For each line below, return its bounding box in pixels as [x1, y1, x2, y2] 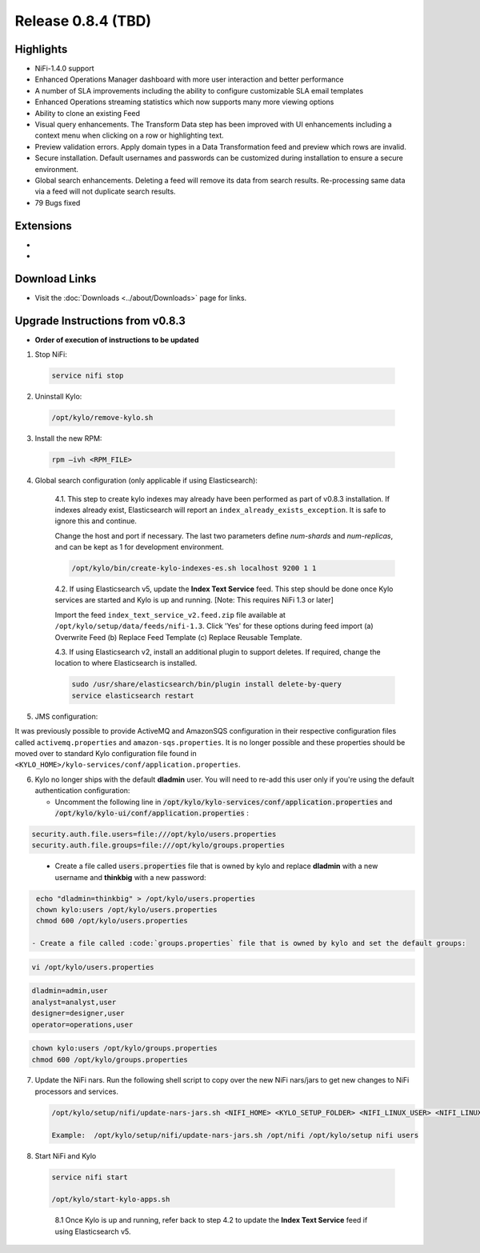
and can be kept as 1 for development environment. [54, 542, 224, 552]
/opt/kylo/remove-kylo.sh [51, 413, 154, 422]
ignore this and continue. [54, 516, 138, 526]
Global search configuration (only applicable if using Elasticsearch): [34, 476, 258, 486]
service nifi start [51, 1172, 128, 1182]
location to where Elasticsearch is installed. [54, 659, 198, 668]
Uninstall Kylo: [34, 392, 82, 402]
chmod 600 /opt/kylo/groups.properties [31, 1055, 188, 1064]
